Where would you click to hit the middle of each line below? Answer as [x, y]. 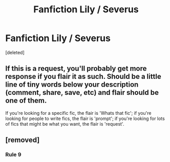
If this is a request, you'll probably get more [76, 68]
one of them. [26, 101]
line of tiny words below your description [72, 85]
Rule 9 [13, 155]
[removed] [23, 140]
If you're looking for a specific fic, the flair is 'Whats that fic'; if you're [79, 113]
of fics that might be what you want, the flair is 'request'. [65, 124]
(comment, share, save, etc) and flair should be [82, 93]
